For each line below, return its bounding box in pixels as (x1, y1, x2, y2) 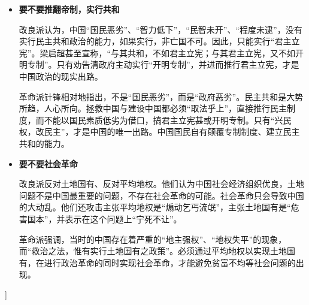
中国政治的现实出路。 (19, 70, 103, 82)
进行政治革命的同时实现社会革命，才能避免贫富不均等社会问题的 (44, 256, 296, 268)
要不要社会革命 (19, 157, 78, 170)
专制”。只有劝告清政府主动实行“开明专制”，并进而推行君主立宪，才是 (27, 58, 299, 71)
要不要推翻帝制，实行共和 (19, 3, 120, 15)
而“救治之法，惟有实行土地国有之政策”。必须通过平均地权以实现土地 (19, 244, 287, 257)
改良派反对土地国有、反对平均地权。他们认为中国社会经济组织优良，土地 (19, 177, 304, 190)
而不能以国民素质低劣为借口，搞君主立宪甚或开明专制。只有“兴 (35, 113, 283, 126)
